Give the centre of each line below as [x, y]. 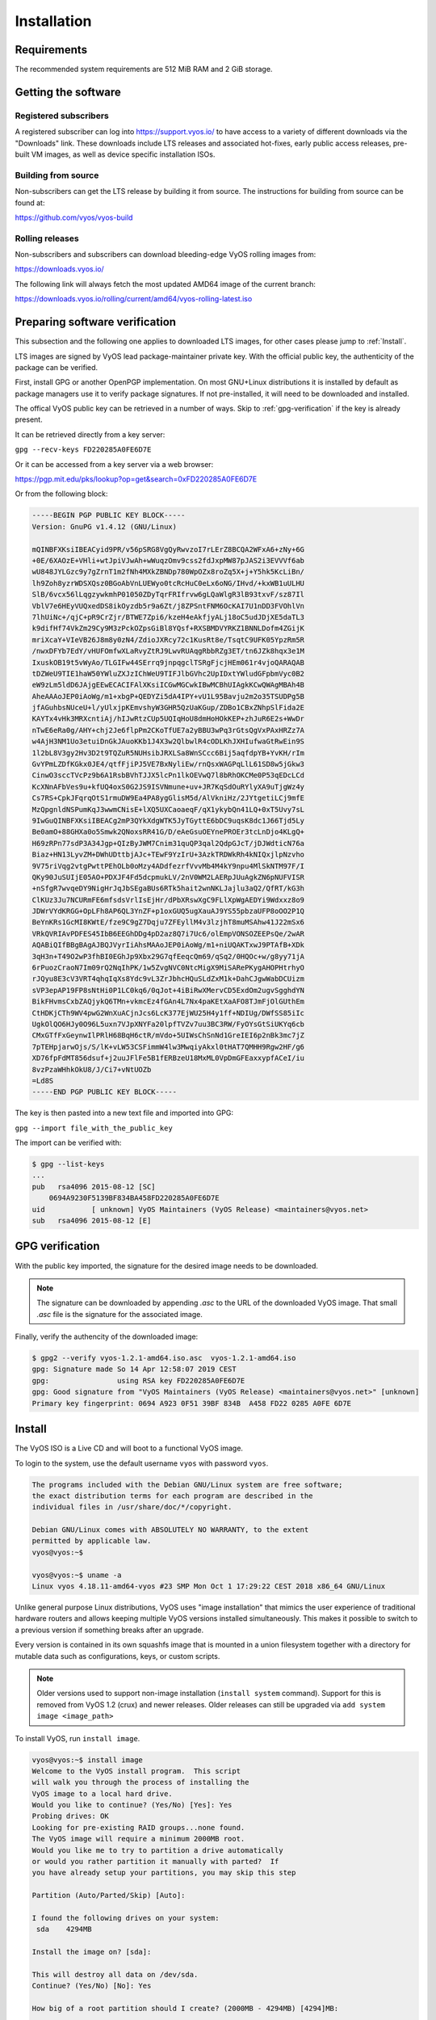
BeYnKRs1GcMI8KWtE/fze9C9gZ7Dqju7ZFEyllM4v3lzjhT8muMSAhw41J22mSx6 [168, 922]
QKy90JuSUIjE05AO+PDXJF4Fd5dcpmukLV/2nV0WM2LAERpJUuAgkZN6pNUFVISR [168, 877]
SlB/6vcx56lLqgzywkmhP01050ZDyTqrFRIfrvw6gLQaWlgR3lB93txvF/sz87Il [168, 595]
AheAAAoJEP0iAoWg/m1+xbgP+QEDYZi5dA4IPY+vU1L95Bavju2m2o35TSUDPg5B [168, 696]
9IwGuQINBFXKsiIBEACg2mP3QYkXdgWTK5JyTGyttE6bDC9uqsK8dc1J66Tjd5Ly [168, 821]
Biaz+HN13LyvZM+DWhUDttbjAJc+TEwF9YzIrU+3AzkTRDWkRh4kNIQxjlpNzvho [168, 855]
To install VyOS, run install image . [78, 1738]
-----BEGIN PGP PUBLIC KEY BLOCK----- [109, 516]
